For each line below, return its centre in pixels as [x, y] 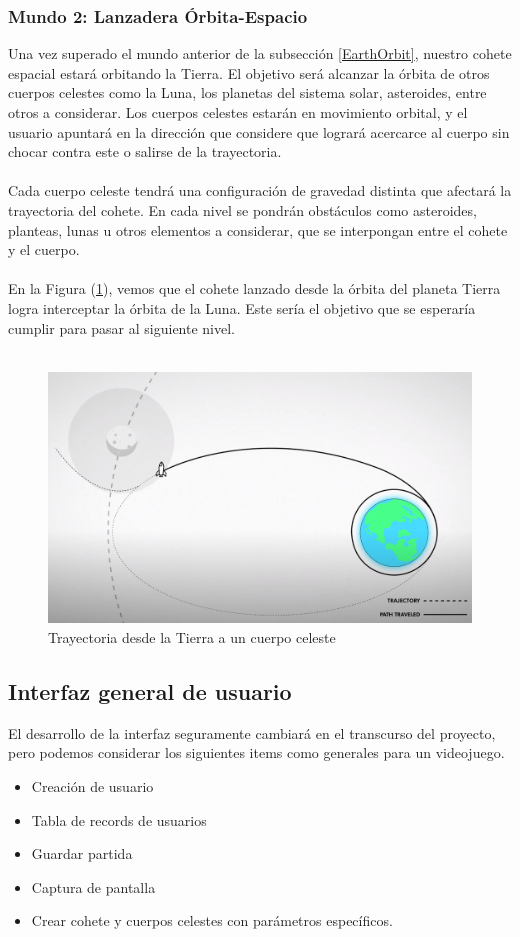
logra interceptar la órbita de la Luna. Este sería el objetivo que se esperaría [242, 307]
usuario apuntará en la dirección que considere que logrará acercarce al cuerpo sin [259, 131]
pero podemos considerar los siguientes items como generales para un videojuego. [256, 752]
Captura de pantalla [93, 886]
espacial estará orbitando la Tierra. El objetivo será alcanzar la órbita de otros [249, 72]
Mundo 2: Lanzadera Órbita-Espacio [158, 15]
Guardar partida [82, 853]
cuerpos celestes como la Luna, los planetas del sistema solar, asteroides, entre [247, 92]
